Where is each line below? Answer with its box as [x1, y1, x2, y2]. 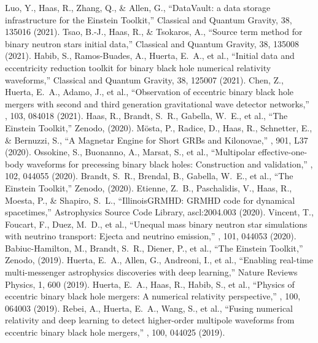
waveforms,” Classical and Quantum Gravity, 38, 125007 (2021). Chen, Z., [5, 73, 284, 86]
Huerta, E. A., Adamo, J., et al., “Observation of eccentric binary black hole [5, 85, 294, 98]
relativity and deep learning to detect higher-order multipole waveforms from [5, 314, 295, 326]
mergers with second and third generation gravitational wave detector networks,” [5, 97, 309, 110]
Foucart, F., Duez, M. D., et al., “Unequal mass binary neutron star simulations [5, 217, 308, 230]
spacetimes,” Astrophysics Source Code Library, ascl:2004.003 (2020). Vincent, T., [5, 206, 314, 218]
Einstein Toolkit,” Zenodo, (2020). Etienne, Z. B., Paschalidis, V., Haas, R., [5, 181, 292, 194]
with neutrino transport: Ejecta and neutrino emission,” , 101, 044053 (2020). [5, 229, 297, 242]
